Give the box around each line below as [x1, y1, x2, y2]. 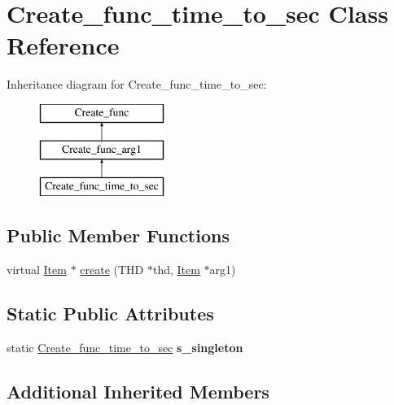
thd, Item [152, 261, 200, 278]
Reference [7, 28, 120, 62]
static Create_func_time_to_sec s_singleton [7, 338, 243, 355]
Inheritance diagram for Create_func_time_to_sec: [7, 76, 267, 93]
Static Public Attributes [7, 301, 214, 326]
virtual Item [7, 261, 67, 278]
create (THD [80, 261, 144, 278]
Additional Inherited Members [7, 378, 269, 403]
